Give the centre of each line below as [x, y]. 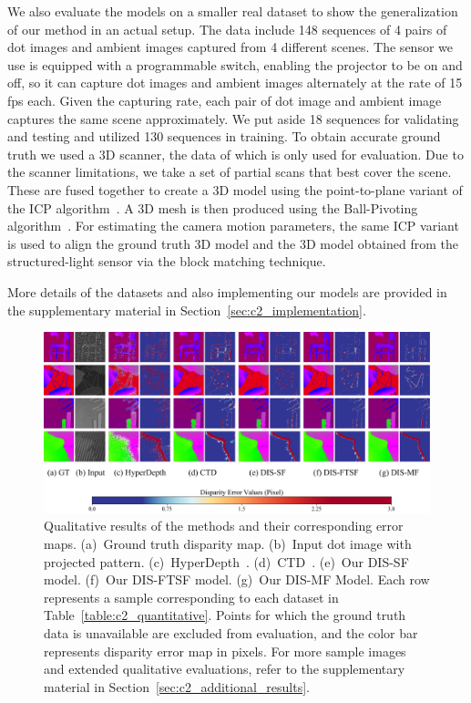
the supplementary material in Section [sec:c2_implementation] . [187, 310]
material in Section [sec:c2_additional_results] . [177, 686]
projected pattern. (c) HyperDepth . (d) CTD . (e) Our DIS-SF [226, 561]
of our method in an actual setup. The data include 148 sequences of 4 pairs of [227, 29]
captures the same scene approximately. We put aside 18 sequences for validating [233, 118]
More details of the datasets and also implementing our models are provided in [227, 291]
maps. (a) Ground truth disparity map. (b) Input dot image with [228, 544]
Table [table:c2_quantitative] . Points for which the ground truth [225, 615]
